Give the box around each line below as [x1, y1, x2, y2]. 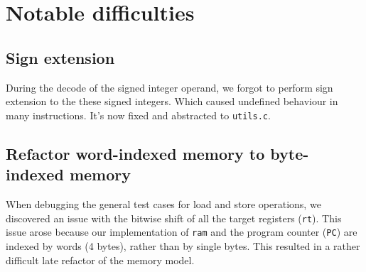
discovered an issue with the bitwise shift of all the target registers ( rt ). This [6, 210, 342, 225]
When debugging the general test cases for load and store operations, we [6, 197, 321, 212]
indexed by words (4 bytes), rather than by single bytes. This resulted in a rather [6, 238, 360, 253]
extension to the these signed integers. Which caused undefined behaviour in [6, 94, 338, 109]
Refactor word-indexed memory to [6, 142, 265, 164]
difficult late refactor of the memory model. [6, 252, 195, 267]
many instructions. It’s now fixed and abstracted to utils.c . [6, 107, 271, 122]
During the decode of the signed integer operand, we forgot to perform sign [6, 80, 333, 94]
